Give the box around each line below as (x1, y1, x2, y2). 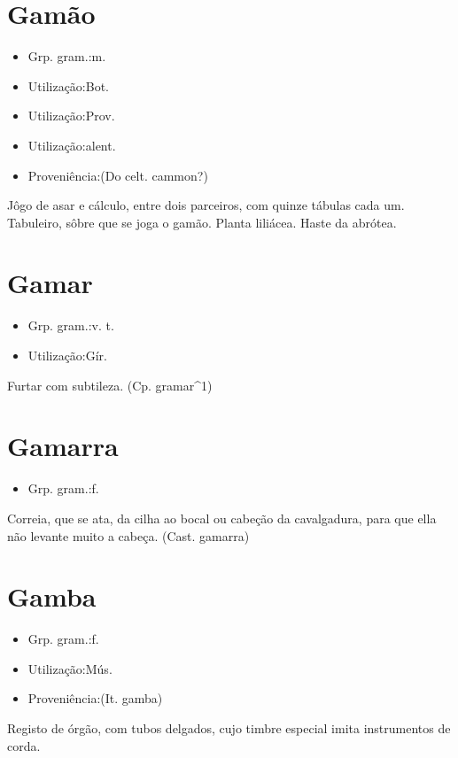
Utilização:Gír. (27, 346, 108, 364)
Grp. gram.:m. (27, 47, 106, 66)
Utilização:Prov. (27, 106, 115, 125)
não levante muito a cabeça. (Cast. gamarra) (7, 526, 250, 545)
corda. (7, 736, 41, 754)
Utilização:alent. (27, 135, 116, 154)
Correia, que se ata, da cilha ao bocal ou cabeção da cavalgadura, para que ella (7, 508, 437, 527)
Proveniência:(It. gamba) (27, 689, 163, 708)
